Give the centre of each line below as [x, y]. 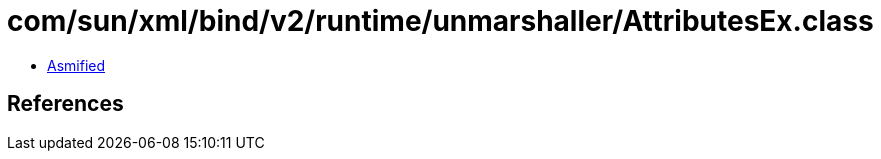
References [65, 104]
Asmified [76, 65]
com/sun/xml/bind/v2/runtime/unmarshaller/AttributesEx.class [440, 21]
